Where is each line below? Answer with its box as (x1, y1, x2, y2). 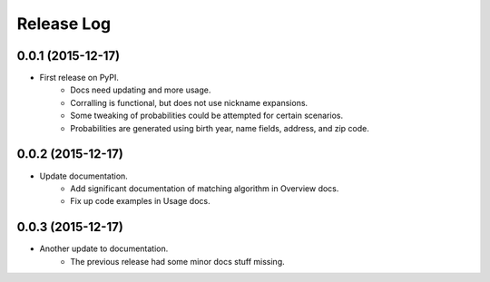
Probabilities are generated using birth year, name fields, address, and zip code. (70, 122, 369, 133)
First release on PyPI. (39, 73, 120, 83)
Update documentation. (39, 170, 129, 181)
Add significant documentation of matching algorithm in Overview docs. (70, 182, 339, 194)
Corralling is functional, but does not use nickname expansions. (70, 97, 309, 108)
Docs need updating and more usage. (70, 84, 211, 95)
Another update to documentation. (39, 243, 169, 254)
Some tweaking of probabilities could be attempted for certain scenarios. (70, 110, 344, 122)
